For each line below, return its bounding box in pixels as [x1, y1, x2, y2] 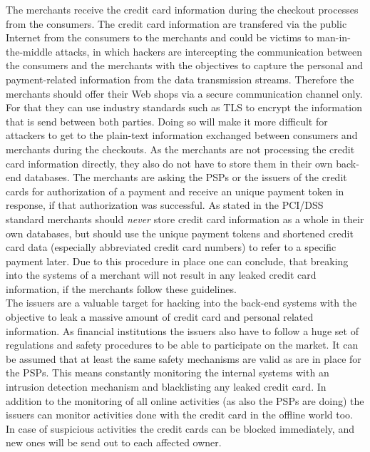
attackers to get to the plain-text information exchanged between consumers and [6, 128, 358, 143]
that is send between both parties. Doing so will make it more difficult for [6, 113, 328, 128]
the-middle [6, 43, 53, 58]
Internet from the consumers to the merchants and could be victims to [6, 30, 314, 45]
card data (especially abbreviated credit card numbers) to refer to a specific [6, 240, 336, 255]
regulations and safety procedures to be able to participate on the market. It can [6, 337, 359, 352]
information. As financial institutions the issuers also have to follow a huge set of [6, 323, 359, 338]
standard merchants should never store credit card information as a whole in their [6, 211, 364, 226]
